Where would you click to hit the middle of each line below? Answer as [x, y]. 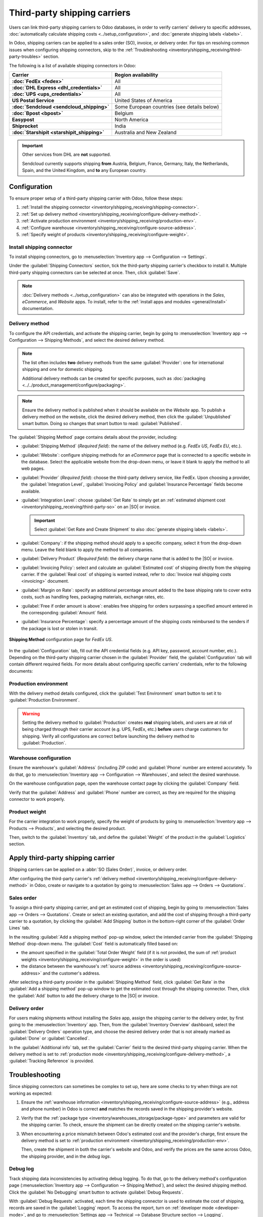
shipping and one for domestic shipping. [63, 369]
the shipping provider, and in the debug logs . [66, 1156]
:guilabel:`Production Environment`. [44, 700]
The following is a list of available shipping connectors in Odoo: [73, 65]
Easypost [23, 119]
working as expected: [31, 1093]
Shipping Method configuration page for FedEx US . [61, 640]
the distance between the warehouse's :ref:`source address [81, 966]
